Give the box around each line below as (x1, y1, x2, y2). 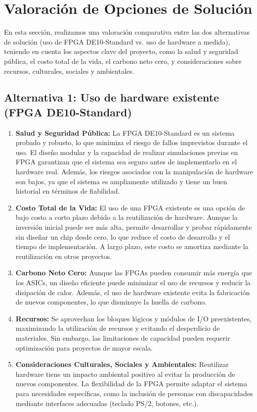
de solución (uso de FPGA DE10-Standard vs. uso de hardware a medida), (4, 36, 230, 47)
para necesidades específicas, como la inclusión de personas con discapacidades (15, 388, 253, 398)
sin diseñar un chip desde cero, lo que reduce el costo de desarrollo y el (15, 231, 230, 242)
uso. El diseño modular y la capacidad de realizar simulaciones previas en (15, 147, 238, 157)
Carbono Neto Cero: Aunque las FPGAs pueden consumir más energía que (15, 267, 253, 278)
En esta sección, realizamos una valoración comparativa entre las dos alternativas (4, 27, 250, 37)
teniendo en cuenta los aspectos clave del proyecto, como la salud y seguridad (4, 46, 238, 56)
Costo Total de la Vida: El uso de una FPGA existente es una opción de (15, 202, 245, 212)
